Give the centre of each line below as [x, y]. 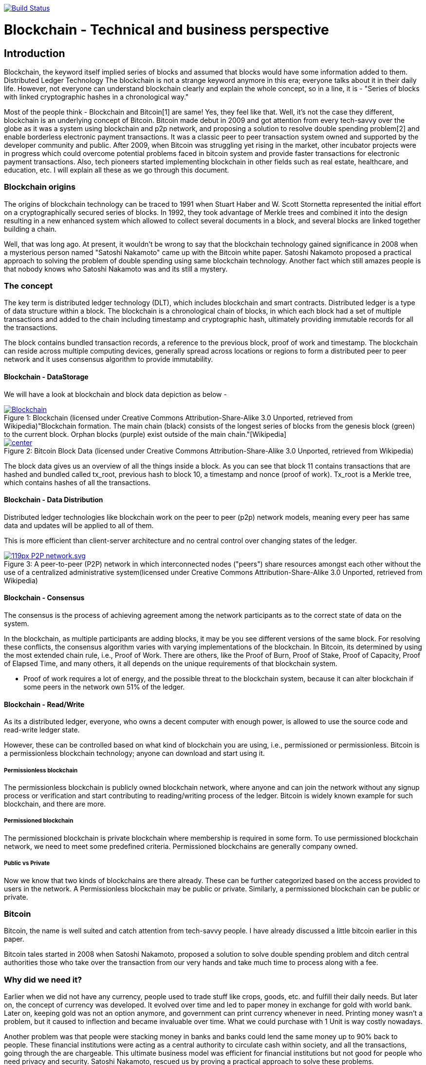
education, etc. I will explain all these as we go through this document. [117, 170]
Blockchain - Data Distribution [54, 500]
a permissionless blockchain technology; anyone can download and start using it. [134, 753]
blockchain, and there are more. [55, 804]
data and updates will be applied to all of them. [79, 525]
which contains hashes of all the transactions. [77, 482]
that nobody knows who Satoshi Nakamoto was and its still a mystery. [116, 269]
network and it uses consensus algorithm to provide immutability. [109, 359]
